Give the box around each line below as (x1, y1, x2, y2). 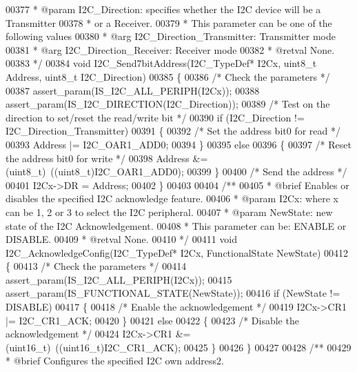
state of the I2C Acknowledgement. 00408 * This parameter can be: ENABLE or (6, 218, 347, 233)
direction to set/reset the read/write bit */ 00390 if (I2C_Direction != (6, 110, 305, 124)
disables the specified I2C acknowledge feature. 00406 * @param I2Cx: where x (6, 191, 338, 206)
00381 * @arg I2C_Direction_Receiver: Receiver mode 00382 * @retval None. (6, 42, 335, 57)
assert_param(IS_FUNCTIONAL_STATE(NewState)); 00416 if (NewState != (6, 286, 340, 300)
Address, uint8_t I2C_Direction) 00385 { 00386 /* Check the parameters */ (6, 69, 330, 84)
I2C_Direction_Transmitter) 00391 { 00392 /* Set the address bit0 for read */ (6, 124, 340, 138)
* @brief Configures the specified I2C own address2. (6, 353, 224, 368)
